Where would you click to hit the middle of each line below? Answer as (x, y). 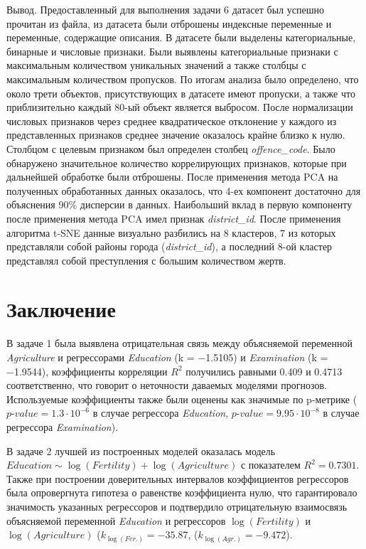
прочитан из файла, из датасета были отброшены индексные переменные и (169, 23)
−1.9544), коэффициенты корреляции (87, 371)
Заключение (61, 309)
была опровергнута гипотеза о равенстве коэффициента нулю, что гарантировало (182, 492)
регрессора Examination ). (63, 426)
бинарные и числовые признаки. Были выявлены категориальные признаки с (172, 51)
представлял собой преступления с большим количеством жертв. (146, 260)
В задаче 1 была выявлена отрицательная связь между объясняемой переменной (179, 343)
